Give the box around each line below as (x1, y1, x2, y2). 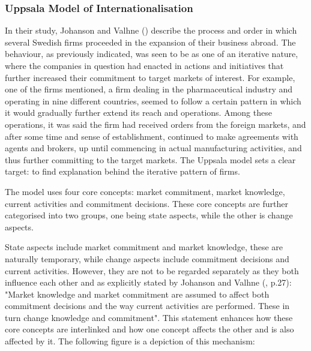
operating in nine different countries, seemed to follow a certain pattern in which (5, 94, 301, 107)
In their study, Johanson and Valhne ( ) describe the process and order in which (5, 24, 297, 37)
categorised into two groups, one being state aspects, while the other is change (5, 209, 293, 221)
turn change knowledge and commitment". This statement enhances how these (5, 311, 293, 323)
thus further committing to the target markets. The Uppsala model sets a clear (5, 153, 296, 166)
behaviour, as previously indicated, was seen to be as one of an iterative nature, (5, 47, 298, 60)
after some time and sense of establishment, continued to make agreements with (5, 130, 298, 142)
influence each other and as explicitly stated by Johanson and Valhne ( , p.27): (5, 276, 292, 289)
